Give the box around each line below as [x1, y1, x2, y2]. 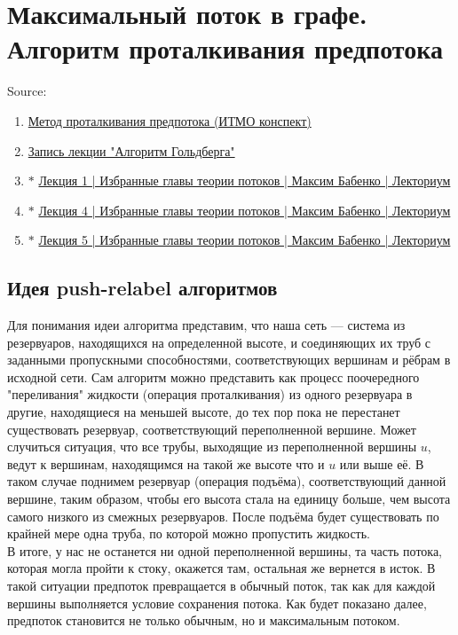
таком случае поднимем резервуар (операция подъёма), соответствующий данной [7, 472, 446, 490]
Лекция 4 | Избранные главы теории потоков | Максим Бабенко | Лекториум [38, 200, 451, 219]
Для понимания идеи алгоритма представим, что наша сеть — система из [7, 316, 406, 334]
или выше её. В [339, 454, 424, 473]
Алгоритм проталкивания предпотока [7, 30, 443, 67]
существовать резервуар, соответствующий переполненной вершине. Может [7, 419, 416, 438]
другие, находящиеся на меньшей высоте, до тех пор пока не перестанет [7, 403, 400, 421]
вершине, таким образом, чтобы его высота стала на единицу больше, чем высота [7, 490, 451, 508]
